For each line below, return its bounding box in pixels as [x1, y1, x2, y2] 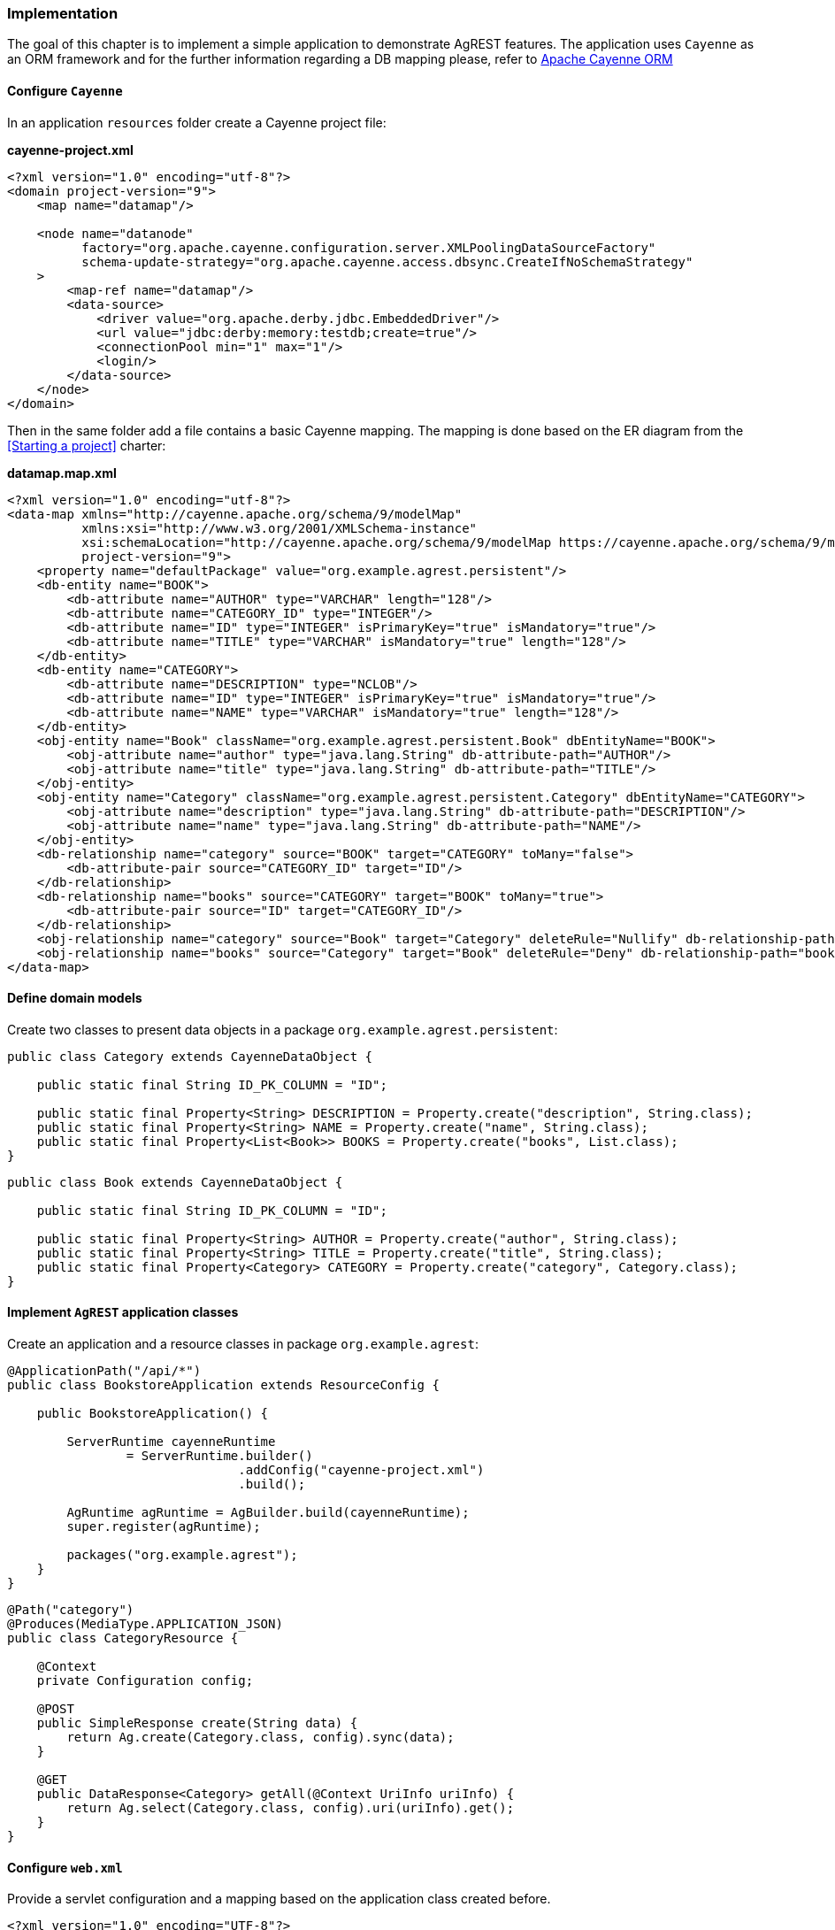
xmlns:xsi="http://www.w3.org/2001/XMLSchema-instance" [81, 520, 478, 535]
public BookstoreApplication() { [36, 1406, 269, 1421]
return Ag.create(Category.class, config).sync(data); [66, 1730, 455, 1745]
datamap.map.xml [7, 465, 117, 481]
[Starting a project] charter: [7, 437, 166, 453]
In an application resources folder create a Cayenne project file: [7, 114, 387, 130]
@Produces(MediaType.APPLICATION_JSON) [7, 1617, 283, 1632]
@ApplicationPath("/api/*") [7, 1364, 202, 1379]
